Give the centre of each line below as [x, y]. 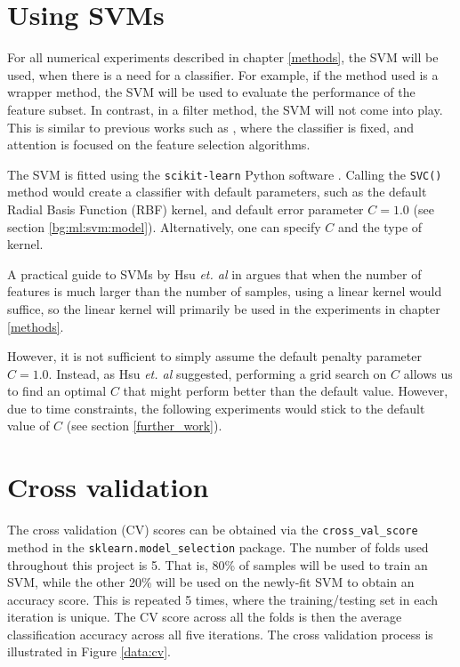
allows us [428, 373]
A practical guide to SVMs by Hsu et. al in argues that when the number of [214, 273]
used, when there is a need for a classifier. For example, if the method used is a [223, 74]
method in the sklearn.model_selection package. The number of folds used [218, 546]
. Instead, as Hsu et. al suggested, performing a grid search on [218, 373]
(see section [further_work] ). [144, 426]
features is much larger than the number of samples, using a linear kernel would [225, 291]
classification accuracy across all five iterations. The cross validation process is [220, 634]
